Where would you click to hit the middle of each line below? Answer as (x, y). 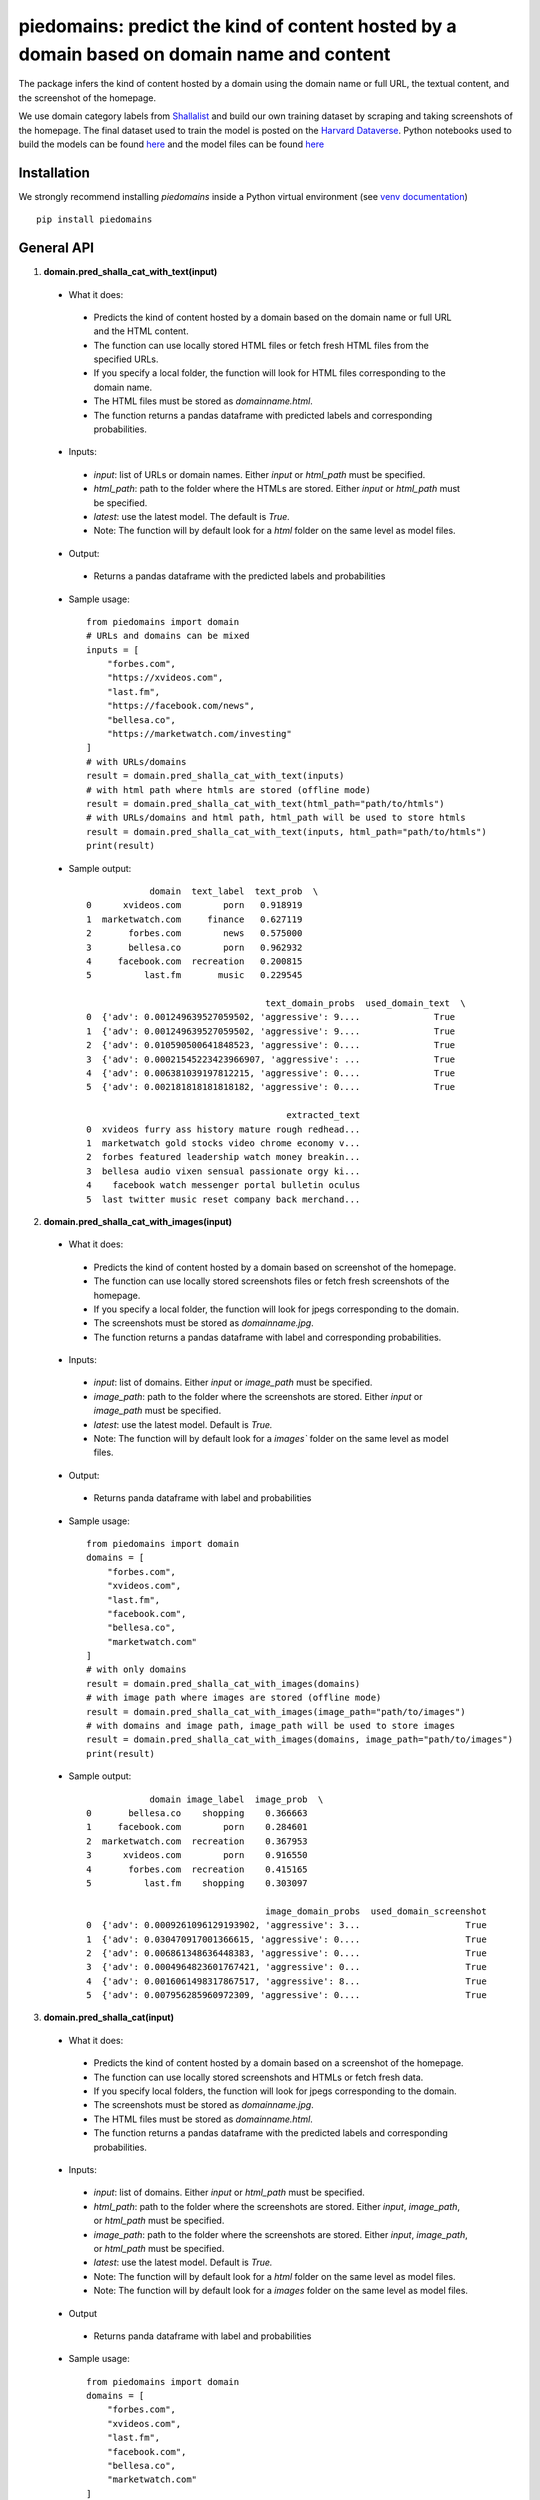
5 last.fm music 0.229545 (194, 975)
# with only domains (136, 1669)
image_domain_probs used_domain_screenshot (376, 1911)
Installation (54, 172)
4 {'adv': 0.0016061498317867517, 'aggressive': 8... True (286, 1981)
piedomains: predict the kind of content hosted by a (237, 26)
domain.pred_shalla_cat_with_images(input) (138, 1221)
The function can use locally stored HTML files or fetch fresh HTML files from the (261, 345)
